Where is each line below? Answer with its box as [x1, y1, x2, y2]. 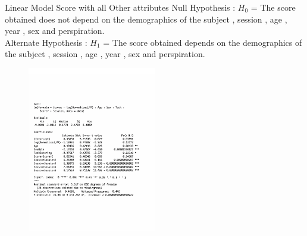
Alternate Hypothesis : [5, 36, 87, 48]
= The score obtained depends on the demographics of [103, 36, 302, 48]
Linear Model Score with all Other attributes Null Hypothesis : [5, 1, 236, 13]
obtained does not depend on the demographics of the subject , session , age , [5, 12, 287, 25]
